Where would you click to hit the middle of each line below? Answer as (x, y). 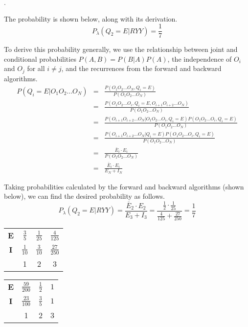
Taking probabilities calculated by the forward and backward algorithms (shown (124, 186)
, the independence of (200, 58)
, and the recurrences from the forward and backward (141, 68)
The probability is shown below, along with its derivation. (91, 18)
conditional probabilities (40, 58)
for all (36, 68)
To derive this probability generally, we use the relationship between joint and (121, 49)
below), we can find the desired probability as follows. (84, 196)
